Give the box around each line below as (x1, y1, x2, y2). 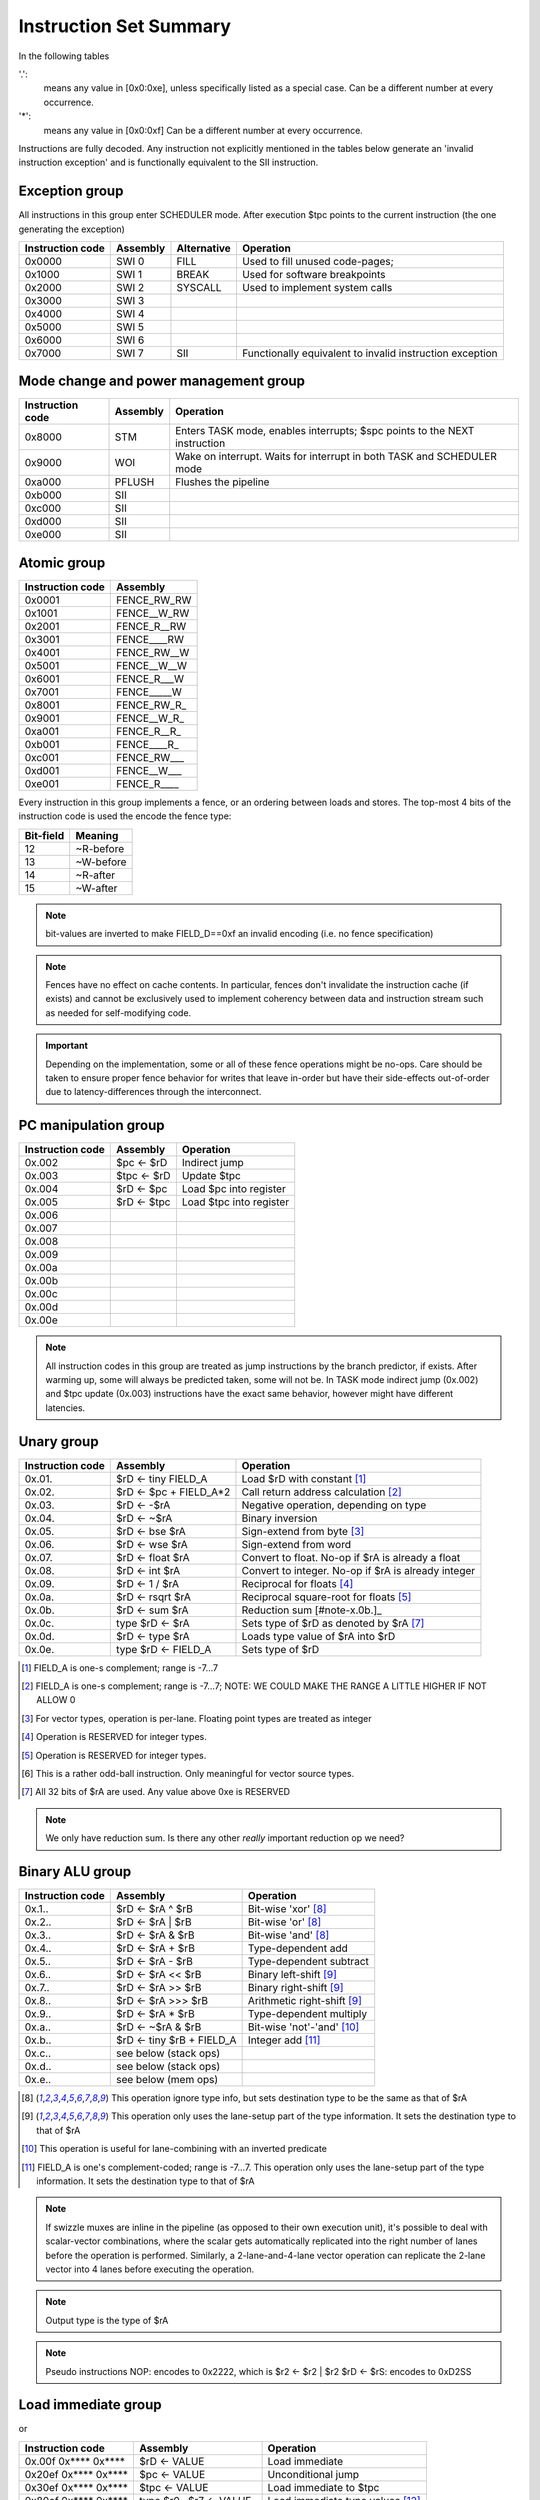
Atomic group (18, 554, 106, 571)
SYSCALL (176, 280, 222, 294)
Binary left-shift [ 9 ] (247, 1968, 337, 1982)
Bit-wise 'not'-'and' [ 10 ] (247, 2020, 360, 2034)
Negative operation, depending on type (241, 1498, 427, 1512)
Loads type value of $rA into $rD (241, 1629, 396, 1643)
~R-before (75, 841, 125, 855)
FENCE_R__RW (115, 620, 187, 633)
